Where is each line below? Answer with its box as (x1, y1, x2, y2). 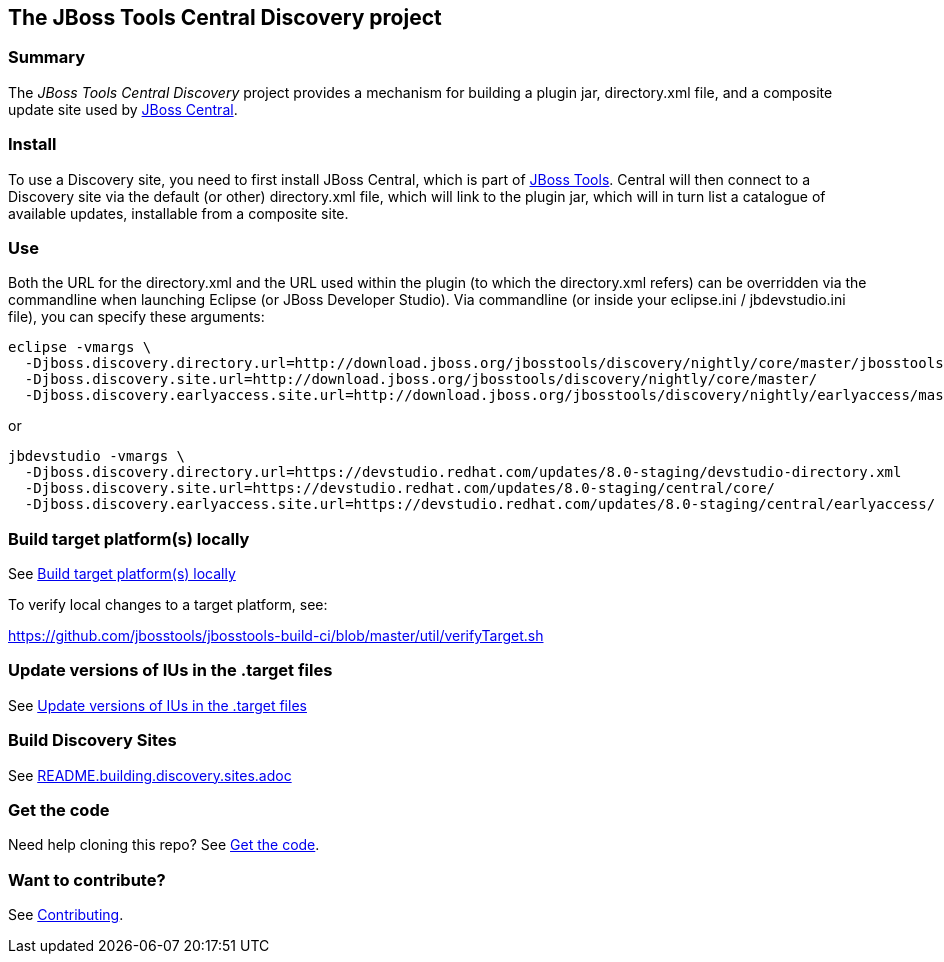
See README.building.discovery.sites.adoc (8, 766, 292, 784)
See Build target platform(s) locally (8, 565, 236, 583)
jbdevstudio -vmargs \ (8, 448, 186, 465)
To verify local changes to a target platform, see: (8, 596, 328, 614)
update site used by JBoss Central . (8, 100, 238, 118)
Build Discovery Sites (8, 730, 177, 751)
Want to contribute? (8, 869, 166, 890)
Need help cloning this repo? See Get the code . (8, 836, 320, 854)
